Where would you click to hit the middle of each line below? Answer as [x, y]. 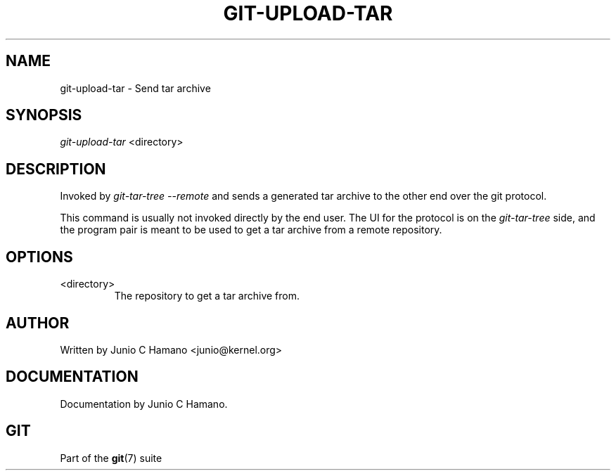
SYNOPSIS [44, 115]
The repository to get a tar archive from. [207, 296]
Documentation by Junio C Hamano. [144, 404]
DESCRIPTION [56, 169]
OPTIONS [39, 257]
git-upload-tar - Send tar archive [135, 88]
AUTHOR [38, 323]
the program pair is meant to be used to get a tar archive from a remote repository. [251, 230]
